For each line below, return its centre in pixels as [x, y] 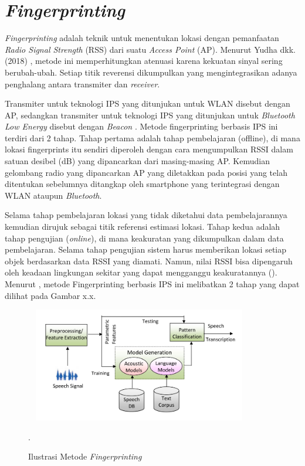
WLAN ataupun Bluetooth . [53, 195]
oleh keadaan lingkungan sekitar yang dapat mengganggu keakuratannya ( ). [141, 272]
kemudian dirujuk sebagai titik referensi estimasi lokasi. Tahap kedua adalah [143, 227]
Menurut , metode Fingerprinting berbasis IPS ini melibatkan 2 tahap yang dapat [152, 284]
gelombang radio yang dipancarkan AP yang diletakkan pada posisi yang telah [146, 172]
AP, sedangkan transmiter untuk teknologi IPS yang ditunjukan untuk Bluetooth [150, 115]
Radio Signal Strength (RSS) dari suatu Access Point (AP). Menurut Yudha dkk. [150, 49]
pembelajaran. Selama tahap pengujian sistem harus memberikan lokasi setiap [146, 249]
